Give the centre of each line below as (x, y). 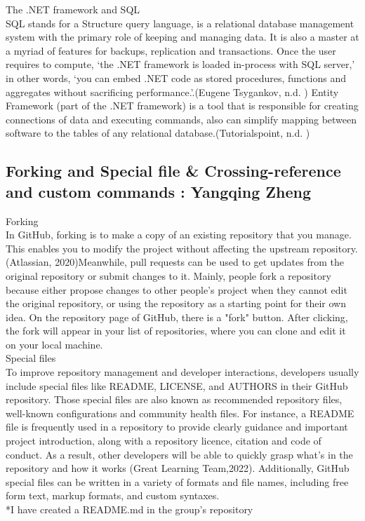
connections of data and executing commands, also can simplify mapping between (181, 119)
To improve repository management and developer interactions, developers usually (182, 372)
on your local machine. (54, 344)
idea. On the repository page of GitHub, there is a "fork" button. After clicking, (177, 317)
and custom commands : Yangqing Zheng (159, 191)
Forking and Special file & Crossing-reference (173, 171)
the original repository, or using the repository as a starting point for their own (176, 303)
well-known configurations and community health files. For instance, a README (180, 413)
